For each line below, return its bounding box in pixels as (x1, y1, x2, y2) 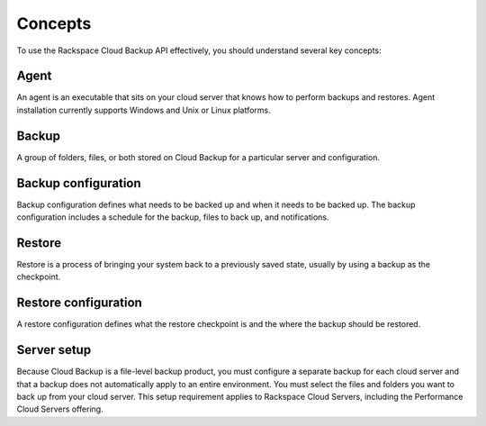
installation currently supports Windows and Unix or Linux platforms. (16, 104, 272, 115)
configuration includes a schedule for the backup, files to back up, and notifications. (16, 212, 329, 222)
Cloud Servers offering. (16, 403, 103, 414)
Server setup (16, 342, 92, 358)
